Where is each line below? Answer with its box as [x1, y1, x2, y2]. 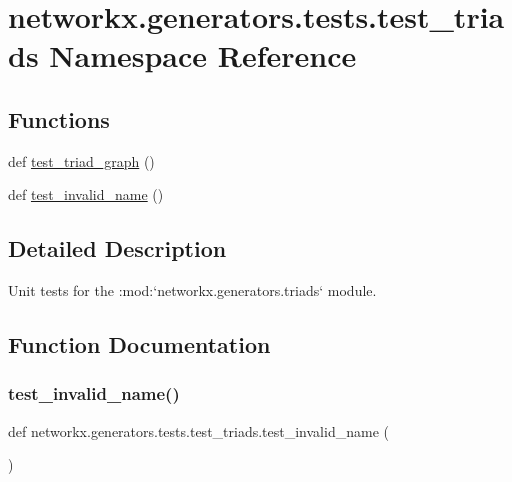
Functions [8, 103, 110, 134]
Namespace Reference [49, 35, 357, 76]
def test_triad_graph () [8, 150, 155, 171]
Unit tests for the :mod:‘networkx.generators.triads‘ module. [8, 280, 377, 301]
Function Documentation [8, 329, 271, 360]
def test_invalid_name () [8, 184, 164, 205]
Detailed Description [8, 233, 227, 264]
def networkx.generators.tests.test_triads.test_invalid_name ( [8, 420, 389, 441]
